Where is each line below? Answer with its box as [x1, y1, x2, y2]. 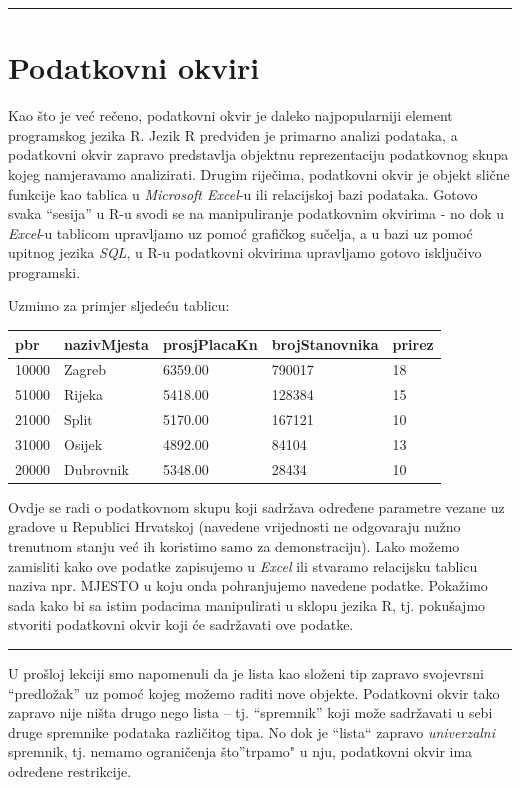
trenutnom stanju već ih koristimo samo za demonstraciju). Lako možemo [8, 536, 460, 557]
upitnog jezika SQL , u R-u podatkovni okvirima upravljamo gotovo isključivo [8, 242, 482, 263]
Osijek [64, 433, 103, 454]
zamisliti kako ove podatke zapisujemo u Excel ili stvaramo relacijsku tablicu [8, 555, 478, 576]
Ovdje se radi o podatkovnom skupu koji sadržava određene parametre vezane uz [8, 496, 505, 517]
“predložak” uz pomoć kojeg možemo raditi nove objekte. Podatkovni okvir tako [8, 682, 500, 703]
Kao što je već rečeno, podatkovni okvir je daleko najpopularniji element [8, 105, 453, 126]
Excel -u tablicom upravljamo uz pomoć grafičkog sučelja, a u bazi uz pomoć [8, 222, 473, 243]
